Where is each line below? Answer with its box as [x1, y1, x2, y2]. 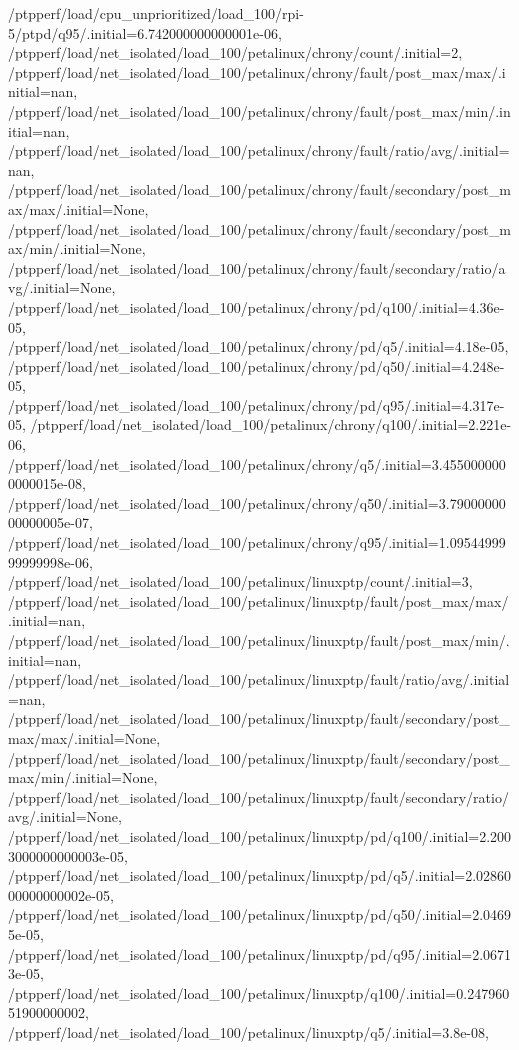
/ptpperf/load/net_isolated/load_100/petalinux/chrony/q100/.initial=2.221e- [30, 414, 512, 435]
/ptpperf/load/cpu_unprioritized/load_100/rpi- [8, 3, 304, 23]
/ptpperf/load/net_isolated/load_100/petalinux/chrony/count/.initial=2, [8, 42, 463, 63]
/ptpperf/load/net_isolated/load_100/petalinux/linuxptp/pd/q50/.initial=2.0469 [8, 904, 512, 925]
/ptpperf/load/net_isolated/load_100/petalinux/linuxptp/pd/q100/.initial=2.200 [8, 825, 512, 846]
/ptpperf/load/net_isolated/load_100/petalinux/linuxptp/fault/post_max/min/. [8, 630, 510, 650]
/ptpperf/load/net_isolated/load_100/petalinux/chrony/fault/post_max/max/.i [8, 61, 506, 82]
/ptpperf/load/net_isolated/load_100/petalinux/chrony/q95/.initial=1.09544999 [8, 532, 506, 553]
